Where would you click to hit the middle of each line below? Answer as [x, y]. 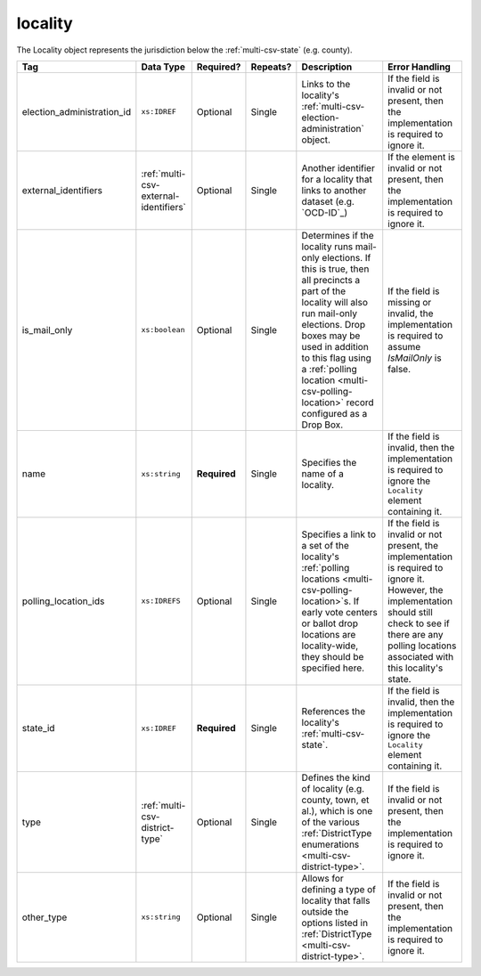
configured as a [334, 413]
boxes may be [331, 336]
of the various [330, 822]
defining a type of [339, 889]
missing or [410, 302]
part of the [324, 291]
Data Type [163, 67]
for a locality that [337, 179]
